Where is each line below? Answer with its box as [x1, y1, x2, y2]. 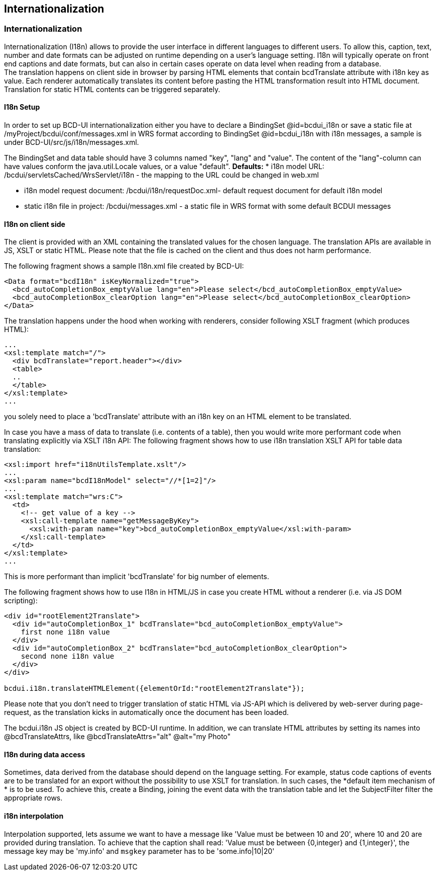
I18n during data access [4, 750, 85, 759]
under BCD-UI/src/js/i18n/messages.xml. [4, 138, 139, 147]
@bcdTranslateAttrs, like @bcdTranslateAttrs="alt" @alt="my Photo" [4, 732, 231, 741]
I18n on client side [4, 219, 65, 228]
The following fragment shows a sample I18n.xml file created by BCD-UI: [4, 262, 244, 271]
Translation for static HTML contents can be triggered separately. [4, 85, 221, 94]
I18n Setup [4, 103, 40, 112]
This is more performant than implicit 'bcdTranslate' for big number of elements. [4, 572, 269, 581]
